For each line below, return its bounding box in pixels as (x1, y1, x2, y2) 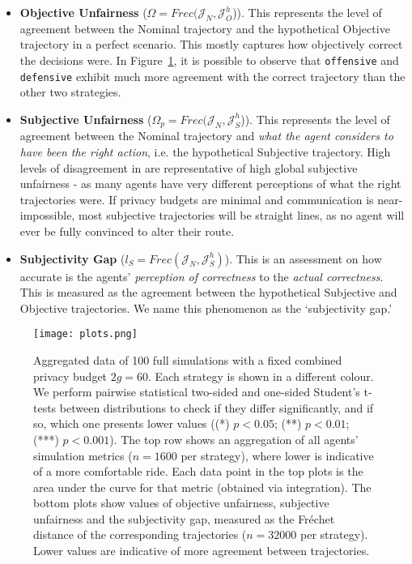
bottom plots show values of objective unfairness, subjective (33, 494, 329, 511)
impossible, (19, 207, 75, 224)
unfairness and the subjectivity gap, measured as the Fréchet (33, 510, 335, 527)
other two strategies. (19, 83, 121, 100)
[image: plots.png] (33, 328, 138, 340)
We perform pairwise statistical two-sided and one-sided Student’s (33, 383, 360, 400)
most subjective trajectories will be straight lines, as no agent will (78, 207, 405, 224)
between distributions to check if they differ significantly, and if (59, 399, 374, 416)
